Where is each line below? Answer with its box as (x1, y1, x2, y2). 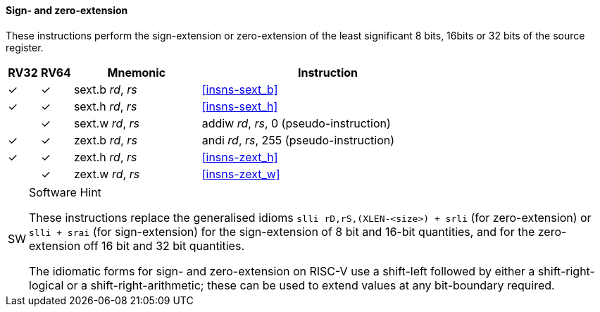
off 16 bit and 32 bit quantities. (83, 238, 244, 253)
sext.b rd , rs (73, 82, 137, 96)
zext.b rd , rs (73, 132, 137, 147)
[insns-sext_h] (201, 99, 278, 113)
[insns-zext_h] (201, 149, 278, 164)
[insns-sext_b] (201, 82, 278, 96)
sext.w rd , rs (73, 116, 139, 130)
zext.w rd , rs (73, 166, 140, 181)
